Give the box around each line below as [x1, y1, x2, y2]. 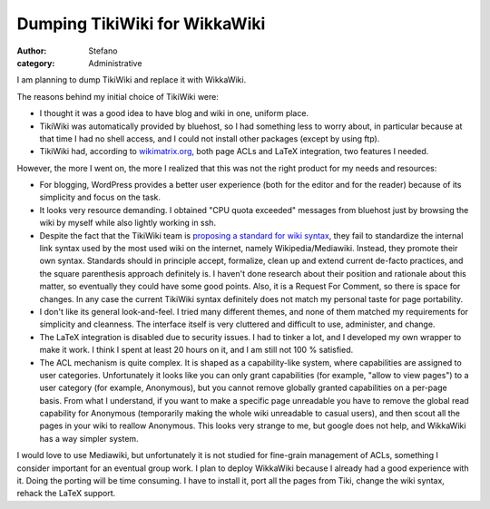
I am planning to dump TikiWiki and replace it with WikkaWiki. [16, 74, 247, 85]
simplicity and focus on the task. [39, 191, 162, 203]
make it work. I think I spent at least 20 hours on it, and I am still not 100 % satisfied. [39, 345, 354, 356]
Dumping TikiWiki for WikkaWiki [16, 14, 266, 34]
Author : [16, 45, 47, 56]
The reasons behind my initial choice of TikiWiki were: [16, 91, 220, 102]
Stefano [88, 45, 118, 56]
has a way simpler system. [39, 433, 140, 444]
